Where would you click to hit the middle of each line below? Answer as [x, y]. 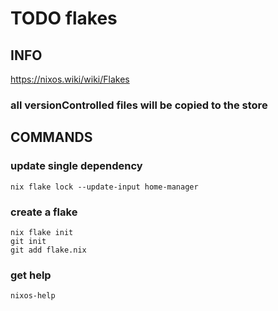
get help [31, 275]
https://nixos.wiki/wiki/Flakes [70, 79]
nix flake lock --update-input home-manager [104, 187]
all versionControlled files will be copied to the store [139, 105]
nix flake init [42, 232]
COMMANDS [51, 137]
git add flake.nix [48, 250]
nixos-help [33, 296]
